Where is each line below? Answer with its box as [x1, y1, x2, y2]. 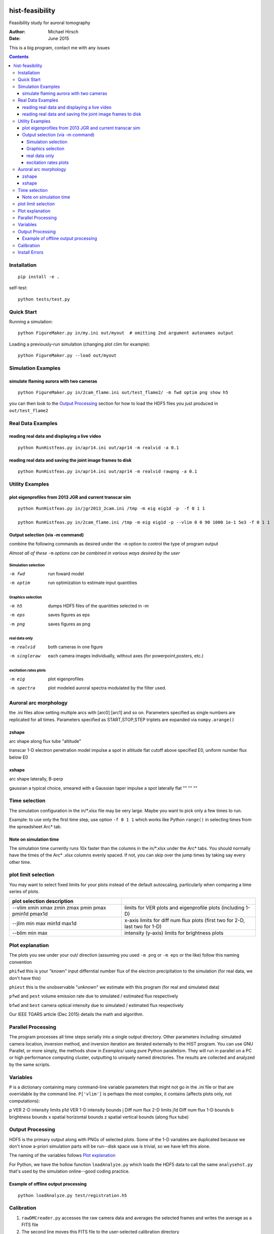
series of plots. [9, 888, 39, 894]
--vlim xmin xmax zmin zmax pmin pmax [12, 904, 106, 911]
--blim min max [12, 929, 48, 936]
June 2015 [48, 36, 69, 41]
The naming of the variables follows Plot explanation [9, 1153, 116, 1158]
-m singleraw [9, 653, 41, 659]
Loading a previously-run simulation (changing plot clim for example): [9, 341, 150, 347]
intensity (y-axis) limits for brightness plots [124, 929, 224, 936]
